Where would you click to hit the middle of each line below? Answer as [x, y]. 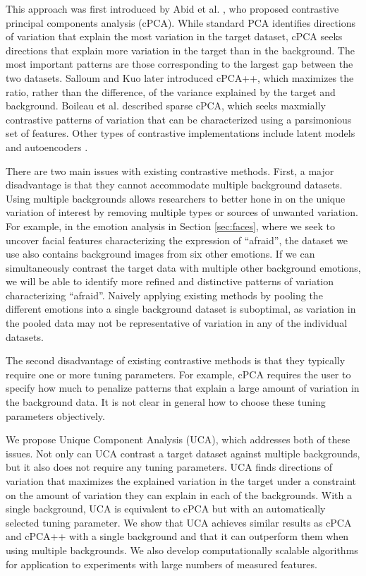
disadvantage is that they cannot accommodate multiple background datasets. [174, 185]
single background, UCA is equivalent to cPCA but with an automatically [166, 509]
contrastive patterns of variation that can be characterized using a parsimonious [179, 119]
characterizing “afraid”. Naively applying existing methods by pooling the [164, 295]
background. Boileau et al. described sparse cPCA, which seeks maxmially [166, 106]
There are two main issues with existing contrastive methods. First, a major [170, 170]
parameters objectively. [55, 415]
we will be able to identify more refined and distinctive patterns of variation [170, 281]
